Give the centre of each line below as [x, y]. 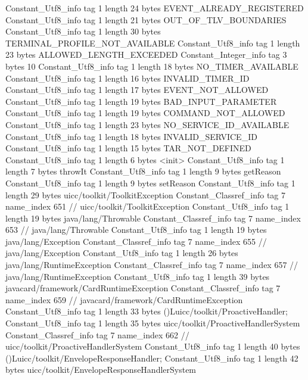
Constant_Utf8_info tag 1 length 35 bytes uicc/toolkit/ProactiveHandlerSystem [153, 323]
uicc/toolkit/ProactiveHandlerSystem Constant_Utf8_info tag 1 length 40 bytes [153, 346]
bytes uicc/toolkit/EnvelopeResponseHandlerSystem [101, 370]
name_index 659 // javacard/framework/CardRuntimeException [124, 299]
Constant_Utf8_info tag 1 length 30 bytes [83, 31]
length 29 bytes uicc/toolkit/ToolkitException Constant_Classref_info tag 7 [145, 194]
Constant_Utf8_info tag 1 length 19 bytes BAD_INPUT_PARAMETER [141, 101]
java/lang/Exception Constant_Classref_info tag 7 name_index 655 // [136, 241]
